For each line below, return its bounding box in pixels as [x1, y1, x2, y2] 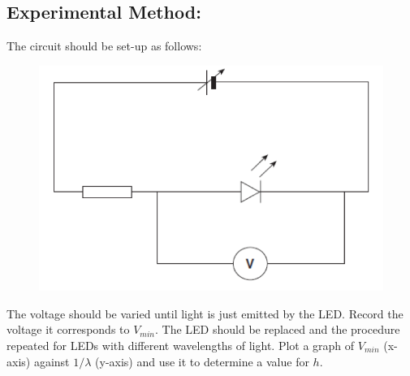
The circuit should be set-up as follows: [6, 37, 202, 54]
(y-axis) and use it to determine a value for [95, 352, 309, 370]
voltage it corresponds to [6, 321, 130, 338]
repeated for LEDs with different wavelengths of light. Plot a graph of [6, 336, 355, 353]
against [33, 352, 70, 370]
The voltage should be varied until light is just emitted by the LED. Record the [6, 305, 404, 322]
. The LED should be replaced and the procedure [155, 321, 400, 338]
